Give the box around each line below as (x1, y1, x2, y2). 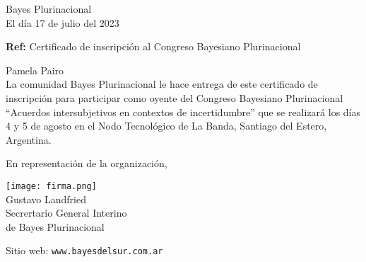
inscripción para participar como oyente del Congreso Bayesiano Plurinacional (6, 90, 343, 105)
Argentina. (6, 132, 52, 147)
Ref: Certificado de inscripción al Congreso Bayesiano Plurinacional (6, 39, 301, 54)
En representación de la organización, (6, 156, 167, 171)
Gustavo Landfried (6, 191, 86, 206)
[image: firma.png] (6, 181, 97, 191)
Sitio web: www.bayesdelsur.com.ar (6, 243, 163, 258)
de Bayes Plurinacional (6, 219, 105, 234)
